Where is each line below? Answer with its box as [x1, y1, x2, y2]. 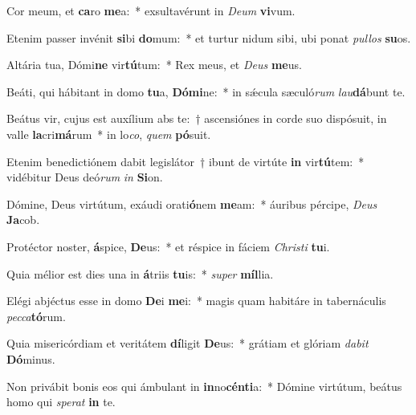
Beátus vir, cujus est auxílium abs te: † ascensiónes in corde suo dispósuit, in [6, 110, 387, 127]
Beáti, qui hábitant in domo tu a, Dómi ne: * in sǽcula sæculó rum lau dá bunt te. [6, 83, 406, 100]
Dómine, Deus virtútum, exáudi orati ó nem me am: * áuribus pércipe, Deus [6, 195, 377, 212]
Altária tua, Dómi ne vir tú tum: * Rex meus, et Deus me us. [6, 56, 302, 73]
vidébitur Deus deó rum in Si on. [6, 169, 163, 185]
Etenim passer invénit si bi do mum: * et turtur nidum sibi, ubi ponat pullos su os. [6, 29, 411, 46]
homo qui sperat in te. [6, 393, 116, 410]
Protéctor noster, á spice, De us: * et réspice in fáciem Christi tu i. [6, 238, 330, 254]
